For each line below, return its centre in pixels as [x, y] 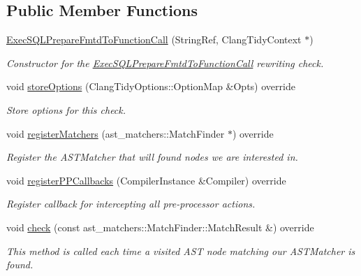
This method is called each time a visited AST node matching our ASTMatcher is [181, 250]
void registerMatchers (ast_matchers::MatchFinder [116, 133]
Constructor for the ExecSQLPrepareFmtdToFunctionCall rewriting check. [165, 63]
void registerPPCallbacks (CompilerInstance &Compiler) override [146, 180]
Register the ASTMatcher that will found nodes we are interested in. [152, 157]
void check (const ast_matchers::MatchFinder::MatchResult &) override [160, 227]
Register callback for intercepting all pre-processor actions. [131, 204]
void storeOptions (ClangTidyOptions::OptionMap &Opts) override [151, 86]
